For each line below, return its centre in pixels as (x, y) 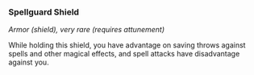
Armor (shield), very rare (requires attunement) (87, 30)
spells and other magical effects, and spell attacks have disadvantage (124, 54)
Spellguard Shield (44, 12)
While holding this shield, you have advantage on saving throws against (127, 45)
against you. (29, 62)
